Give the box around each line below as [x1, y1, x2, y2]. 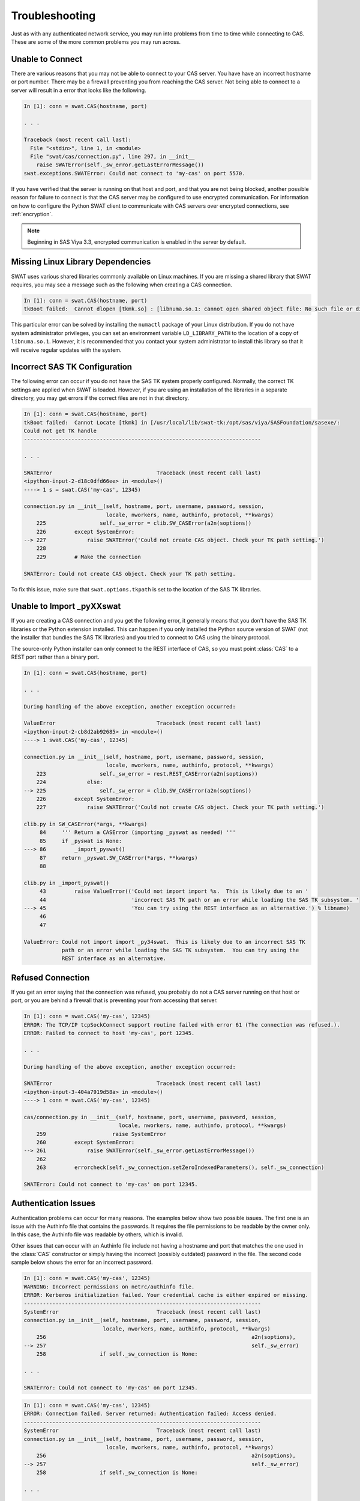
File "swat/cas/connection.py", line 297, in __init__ [30, 153, 195, 160]
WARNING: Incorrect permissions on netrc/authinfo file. [23, 1283, 195, 1290]
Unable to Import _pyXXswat [11, 601, 121, 612]
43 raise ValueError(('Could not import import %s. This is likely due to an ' [39, 888, 309, 895]
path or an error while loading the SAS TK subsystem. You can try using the [61, 946, 299, 953]
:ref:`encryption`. [11, 210, 53, 217]
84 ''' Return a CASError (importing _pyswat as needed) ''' [39, 829, 236, 836]
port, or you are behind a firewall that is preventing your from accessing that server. [11, 997, 218, 1004]
